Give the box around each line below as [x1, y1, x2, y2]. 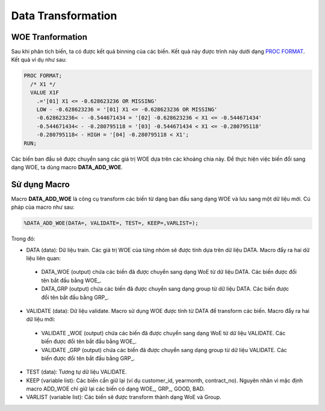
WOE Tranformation [11, 32, 87, 42]
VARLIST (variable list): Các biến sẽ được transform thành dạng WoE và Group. [26, 394, 222, 401]
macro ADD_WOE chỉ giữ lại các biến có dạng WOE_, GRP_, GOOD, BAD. [26, 385, 205, 392]
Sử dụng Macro [11, 179, 70, 190]
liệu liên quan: [26, 255, 61, 262]
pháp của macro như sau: [11, 203, 75, 211]
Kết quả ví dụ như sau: [11, 56, 67, 63]
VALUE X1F [30, 89, 60, 96]
